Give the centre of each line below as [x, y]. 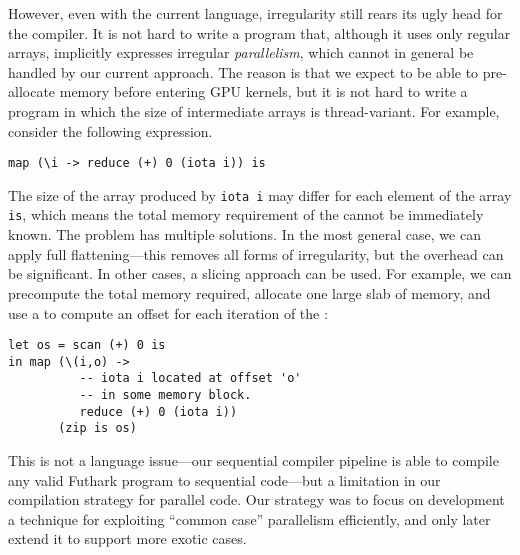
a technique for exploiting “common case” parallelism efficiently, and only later [249, 518]
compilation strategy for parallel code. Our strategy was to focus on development [256, 499]
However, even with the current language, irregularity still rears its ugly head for [255, 13]
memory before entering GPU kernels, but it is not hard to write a [263, 91]
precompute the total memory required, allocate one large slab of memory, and [249, 292]
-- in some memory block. [165, 395]
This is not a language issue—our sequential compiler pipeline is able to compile [253, 460]
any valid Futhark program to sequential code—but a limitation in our [224, 479]
